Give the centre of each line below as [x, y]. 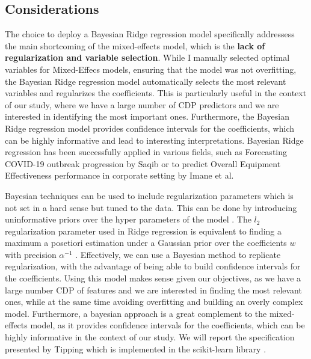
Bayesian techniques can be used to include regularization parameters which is [149, 195]
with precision [31, 254]
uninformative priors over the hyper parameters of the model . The [128, 219]
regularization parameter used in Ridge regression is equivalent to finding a [143, 231]
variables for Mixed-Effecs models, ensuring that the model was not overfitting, [151, 69]
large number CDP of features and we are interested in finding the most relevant [153, 290]
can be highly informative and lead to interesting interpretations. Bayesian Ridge [154, 140]
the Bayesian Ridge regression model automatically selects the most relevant [146, 81]
